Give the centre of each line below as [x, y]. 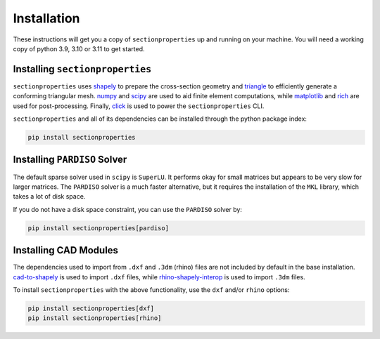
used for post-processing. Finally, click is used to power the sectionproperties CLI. [139, 106]
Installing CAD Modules [66, 250]
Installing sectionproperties [82, 69]
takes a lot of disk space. [49, 197]
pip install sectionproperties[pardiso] [98, 228]
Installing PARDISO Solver [70, 160]
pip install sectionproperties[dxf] [91, 308]
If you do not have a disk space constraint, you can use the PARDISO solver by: [128, 209]
